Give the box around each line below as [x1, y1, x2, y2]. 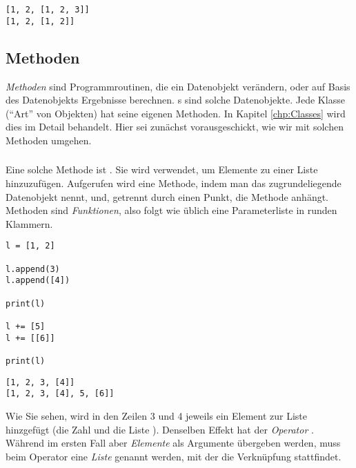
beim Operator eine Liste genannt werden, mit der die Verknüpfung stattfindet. [6, 449, 342, 463]
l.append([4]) [6, 275, 70, 286]
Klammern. [6, 216, 53, 231]
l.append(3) [6, 264, 60, 274]
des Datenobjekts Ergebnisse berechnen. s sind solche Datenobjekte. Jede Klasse [6, 92, 345, 107]
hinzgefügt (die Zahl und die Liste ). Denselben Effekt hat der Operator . [6, 422, 314, 436]
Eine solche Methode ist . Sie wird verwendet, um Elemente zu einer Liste [6, 162, 318, 177]
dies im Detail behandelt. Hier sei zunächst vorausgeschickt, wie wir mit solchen [6, 119, 344, 134]
